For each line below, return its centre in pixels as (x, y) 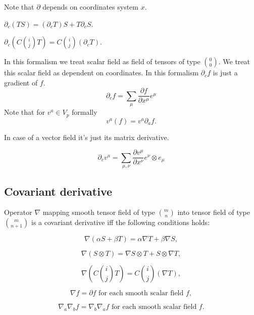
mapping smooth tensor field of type (99, 212)
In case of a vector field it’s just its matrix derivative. (87, 137)
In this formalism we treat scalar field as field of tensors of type (102, 61)
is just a (225, 73)
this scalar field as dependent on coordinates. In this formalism (101, 73)
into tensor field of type (214, 212)
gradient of (21, 82)
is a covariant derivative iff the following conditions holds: (120, 222)
